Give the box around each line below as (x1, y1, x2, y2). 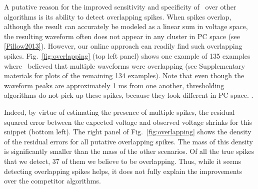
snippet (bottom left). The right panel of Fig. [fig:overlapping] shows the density (4, 126, 251, 137)
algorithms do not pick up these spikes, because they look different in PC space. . (4, 90, 253, 100)
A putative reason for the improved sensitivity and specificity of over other (4, 2, 236, 12)
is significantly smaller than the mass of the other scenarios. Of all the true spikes (4, 146, 254, 156)
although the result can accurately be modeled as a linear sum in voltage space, (4, 21, 248, 32)
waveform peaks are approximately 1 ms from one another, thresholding (4, 80, 224, 90)
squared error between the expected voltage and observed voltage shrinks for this (4, 116, 252, 127)
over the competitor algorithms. (4, 175, 101, 186)
